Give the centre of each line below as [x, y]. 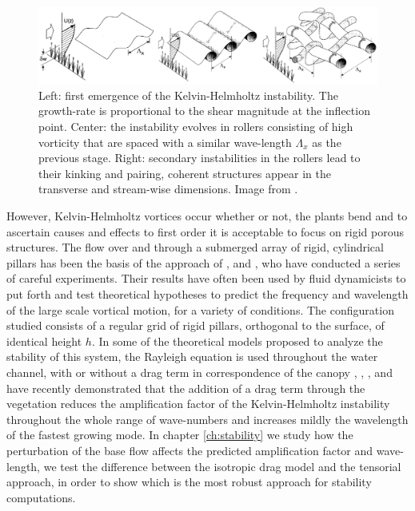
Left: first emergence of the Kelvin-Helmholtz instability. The [188, 95]
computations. [41, 497]
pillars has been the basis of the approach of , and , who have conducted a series [204, 262]
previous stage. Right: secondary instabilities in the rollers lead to [200, 158]
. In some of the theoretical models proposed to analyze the [237, 341]
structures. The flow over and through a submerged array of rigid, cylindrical [195, 247]
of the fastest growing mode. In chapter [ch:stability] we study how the [180, 435]
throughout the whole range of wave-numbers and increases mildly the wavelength [207, 419]
